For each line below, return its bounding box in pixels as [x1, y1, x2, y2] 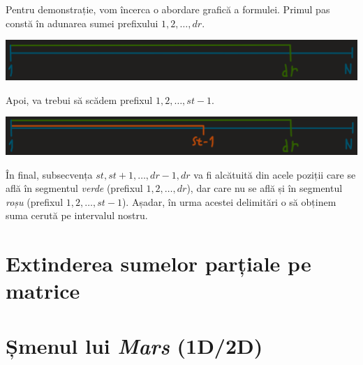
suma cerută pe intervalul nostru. [6, 208, 148, 223]
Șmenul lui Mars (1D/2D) [6, 331, 263, 360]
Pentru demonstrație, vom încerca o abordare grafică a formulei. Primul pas [6, 2, 330, 16]
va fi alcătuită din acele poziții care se [193, 167, 356, 181]
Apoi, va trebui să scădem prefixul [6, 92, 153, 107]
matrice [6, 276, 80, 305]
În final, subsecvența [6, 167, 93, 181]
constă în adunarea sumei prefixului [6, 15, 158, 30]
